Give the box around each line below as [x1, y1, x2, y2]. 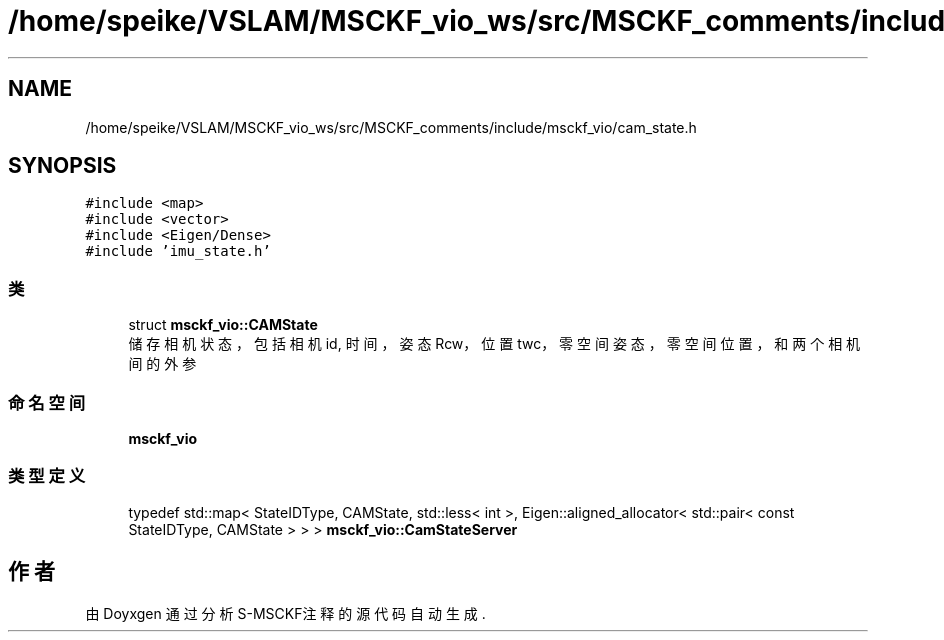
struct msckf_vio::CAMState [128, 316, 318, 334]
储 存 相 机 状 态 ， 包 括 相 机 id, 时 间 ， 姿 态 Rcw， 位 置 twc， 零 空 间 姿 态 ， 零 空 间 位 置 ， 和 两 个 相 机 [128, 335, 861, 353]
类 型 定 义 [8, 466, 86, 487]
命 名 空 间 [8, 392, 86, 413]
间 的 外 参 [128, 355, 197, 373]
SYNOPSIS [8, 153, 117, 179]
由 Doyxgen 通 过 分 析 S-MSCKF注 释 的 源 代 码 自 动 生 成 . [85, 604, 486, 622]
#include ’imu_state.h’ [85, 243, 271, 260]
